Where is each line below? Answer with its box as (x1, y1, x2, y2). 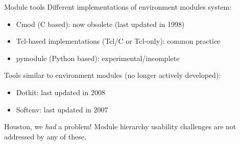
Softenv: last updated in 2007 (16, 104, 108, 114)
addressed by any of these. (4, 131, 86, 141)
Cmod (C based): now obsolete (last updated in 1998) (16, 18, 185, 29)
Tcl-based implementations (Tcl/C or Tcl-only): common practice (16, 36, 221, 46)
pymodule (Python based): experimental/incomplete (16, 52, 180, 63)
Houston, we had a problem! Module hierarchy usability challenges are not (4, 121, 236, 132)
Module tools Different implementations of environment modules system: (4, 2, 232, 12)
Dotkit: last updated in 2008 (16, 86, 105, 97)
